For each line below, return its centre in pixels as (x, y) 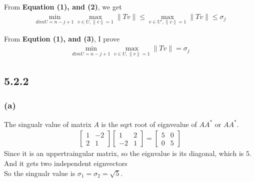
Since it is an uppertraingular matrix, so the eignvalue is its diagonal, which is (124, 153)
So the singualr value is (40, 173)
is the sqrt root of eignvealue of (149, 124)
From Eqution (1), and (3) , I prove (62, 38)
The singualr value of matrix (48, 124)
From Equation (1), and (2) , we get (63, 6)
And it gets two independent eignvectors (66, 163)
